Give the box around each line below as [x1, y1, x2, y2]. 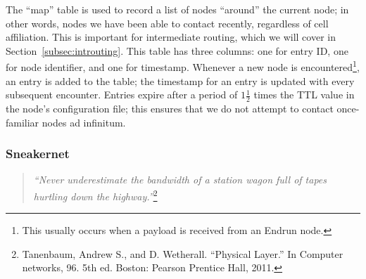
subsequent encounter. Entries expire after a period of [6, 87, 238, 102]
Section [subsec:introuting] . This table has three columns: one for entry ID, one [6, 43, 348, 58]
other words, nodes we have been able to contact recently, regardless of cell [6, 15, 329, 30]
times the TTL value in [253, 87, 355, 102]
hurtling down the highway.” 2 [33, 187, 158, 203]
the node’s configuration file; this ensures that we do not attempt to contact [6, 101, 334, 116]
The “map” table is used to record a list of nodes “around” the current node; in [6, 2, 349, 16]
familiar [6, 115, 39, 129]
